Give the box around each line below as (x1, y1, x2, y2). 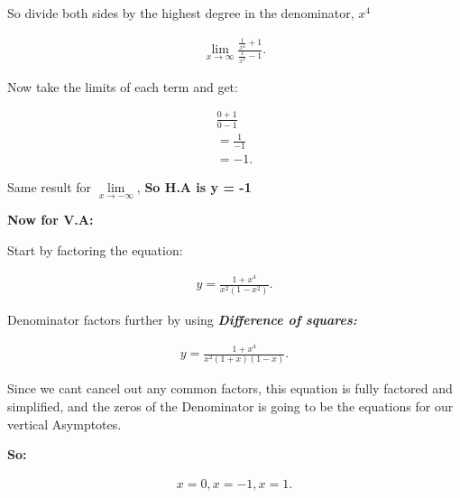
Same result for (7, 177, 92, 196)
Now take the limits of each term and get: (7, 77, 238, 96)
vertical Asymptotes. (7, 414, 122, 433)
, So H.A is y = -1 (136, 177, 252, 196)
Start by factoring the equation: (7, 240, 183, 259)
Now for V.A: (7, 210, 94, 229)
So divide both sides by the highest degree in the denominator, (7, 4, 354, 22)
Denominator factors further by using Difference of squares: (7, 309, 357, 328)
